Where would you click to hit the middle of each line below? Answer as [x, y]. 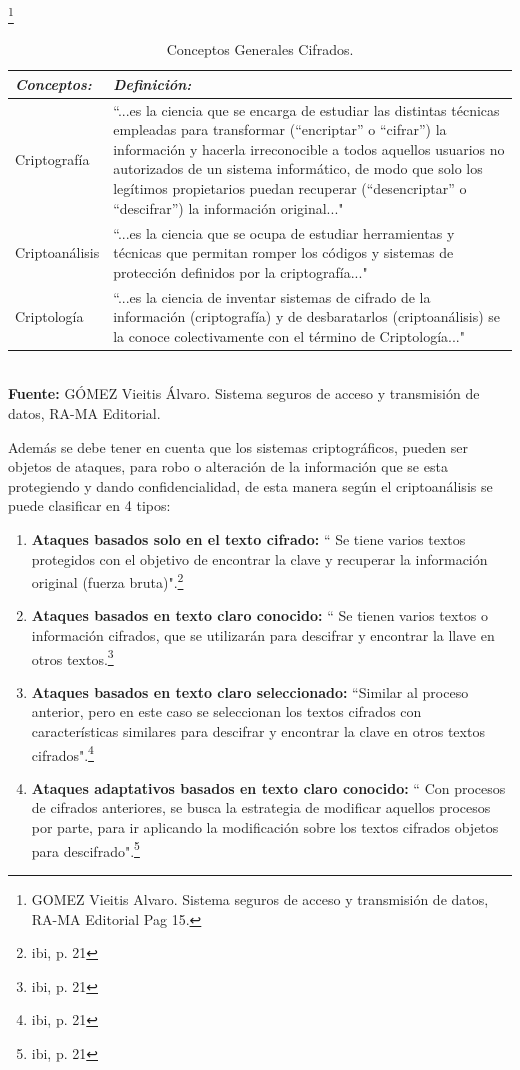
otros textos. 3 [72, 657]
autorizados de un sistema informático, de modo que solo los [298, 168]
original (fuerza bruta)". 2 [107, 580]
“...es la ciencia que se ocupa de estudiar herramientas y [284, 232]
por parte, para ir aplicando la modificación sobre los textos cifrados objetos [265, 827]
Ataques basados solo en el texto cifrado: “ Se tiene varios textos [248, 538]
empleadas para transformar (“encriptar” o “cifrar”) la [280, 129]
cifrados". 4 [62, 753]
